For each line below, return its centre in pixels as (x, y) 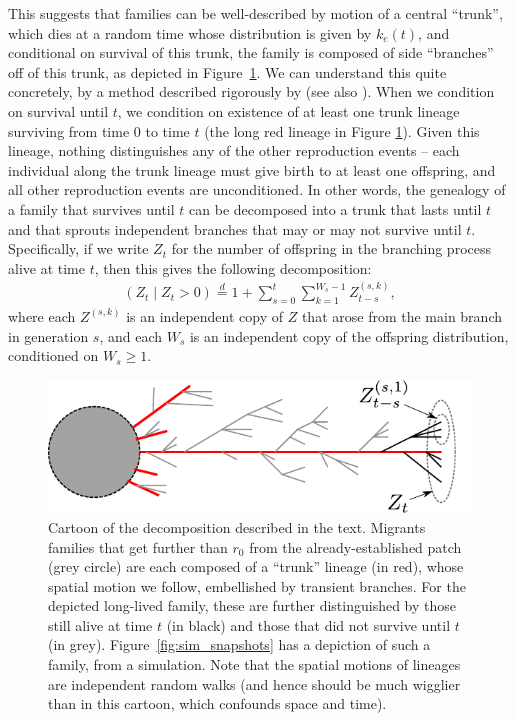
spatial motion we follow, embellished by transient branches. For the (257, 585)
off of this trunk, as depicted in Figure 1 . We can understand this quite (227, 71)
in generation (48, 335)
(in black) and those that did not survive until (308, 624)
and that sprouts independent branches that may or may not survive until (235, 228)
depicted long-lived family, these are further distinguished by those (252, 605)
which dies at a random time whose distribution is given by (190, 32)
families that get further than (138, 546)
